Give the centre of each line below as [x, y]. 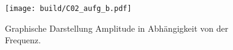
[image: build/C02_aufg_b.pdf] [68, 9]
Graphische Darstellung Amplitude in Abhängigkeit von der [117, 28]
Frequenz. [23, 40]
